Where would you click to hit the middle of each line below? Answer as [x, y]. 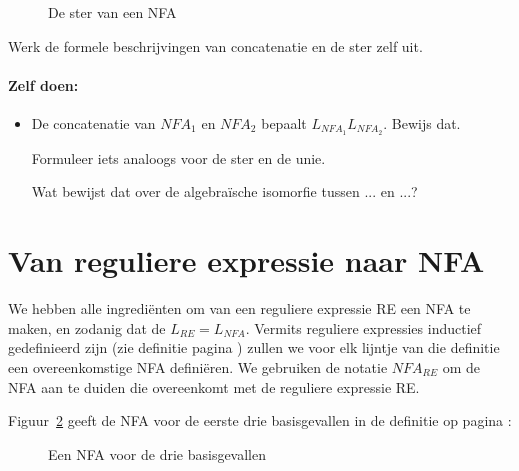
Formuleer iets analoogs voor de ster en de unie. [178, 157]
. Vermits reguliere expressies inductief [363, 327]
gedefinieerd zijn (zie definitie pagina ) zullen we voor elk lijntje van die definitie [254, 347]
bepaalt [284, 122]
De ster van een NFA [112, 12]
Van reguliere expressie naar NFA [246, 260]
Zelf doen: [43, 84]
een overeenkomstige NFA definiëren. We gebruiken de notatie [198, 366]
